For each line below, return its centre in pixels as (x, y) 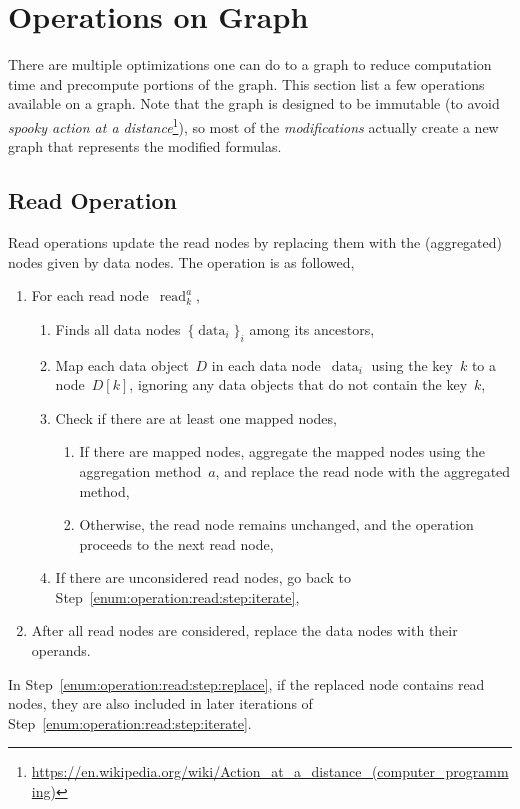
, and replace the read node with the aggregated (363, 470)
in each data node (266, 364)
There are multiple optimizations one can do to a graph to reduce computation (250, 64)
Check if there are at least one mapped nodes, (196, 417)
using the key (412, 364)
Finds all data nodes (118, 328)
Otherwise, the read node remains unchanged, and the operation (276, 524)
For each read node (90, 295)
